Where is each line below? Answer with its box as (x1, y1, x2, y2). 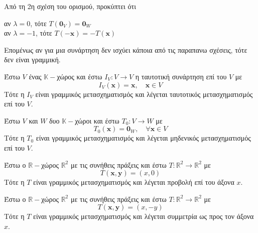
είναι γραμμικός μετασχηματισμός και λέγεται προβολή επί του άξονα (33, 177, 234, 187)
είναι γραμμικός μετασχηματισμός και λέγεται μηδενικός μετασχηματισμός (36, 133, 251, 143)
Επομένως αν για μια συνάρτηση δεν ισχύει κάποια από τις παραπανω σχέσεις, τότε (4, 44, 247, 55)
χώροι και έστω (75, 115, 119, 126)
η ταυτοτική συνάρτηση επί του (135, 71, 227, 81)
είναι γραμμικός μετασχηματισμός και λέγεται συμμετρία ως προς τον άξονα (33, 211, 254, 221)
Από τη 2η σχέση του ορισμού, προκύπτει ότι (4, 1, 136, 11)
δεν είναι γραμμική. (4, 54, 61, 65)
